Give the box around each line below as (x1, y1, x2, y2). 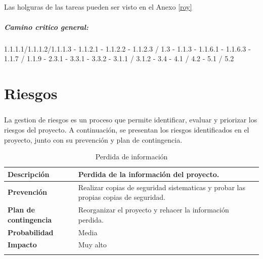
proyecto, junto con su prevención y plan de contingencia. (4, 134, 183, 145)
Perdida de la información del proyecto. (78, 168, 220, 179)
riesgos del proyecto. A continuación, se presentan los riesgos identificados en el (4, 124, 249, 135)
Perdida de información (95, 151, 168, 162)
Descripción (8, 168, 50, 179)
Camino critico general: (4, 21, 89, 32)
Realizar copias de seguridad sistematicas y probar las (78, 182, 245, 192)
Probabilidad (8, 227, 54, 237)
